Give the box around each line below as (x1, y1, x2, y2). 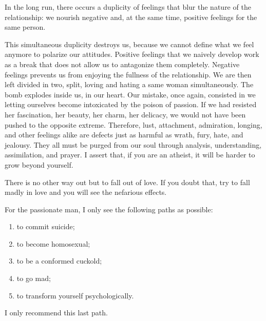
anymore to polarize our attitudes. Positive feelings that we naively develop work (5, 49, 259, 59)
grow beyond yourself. (5, 159, 73, 170)
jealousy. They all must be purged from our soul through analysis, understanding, (5, 139, 262, 150)
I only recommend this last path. (5, 307, 108, 318)
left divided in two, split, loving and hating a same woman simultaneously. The (5, 79, 254, 90)
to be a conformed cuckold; (16, 255, 102, 266)
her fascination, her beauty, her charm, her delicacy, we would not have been (5, 109, 246, 119)
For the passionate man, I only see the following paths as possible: (5, 204, 213, 214)
